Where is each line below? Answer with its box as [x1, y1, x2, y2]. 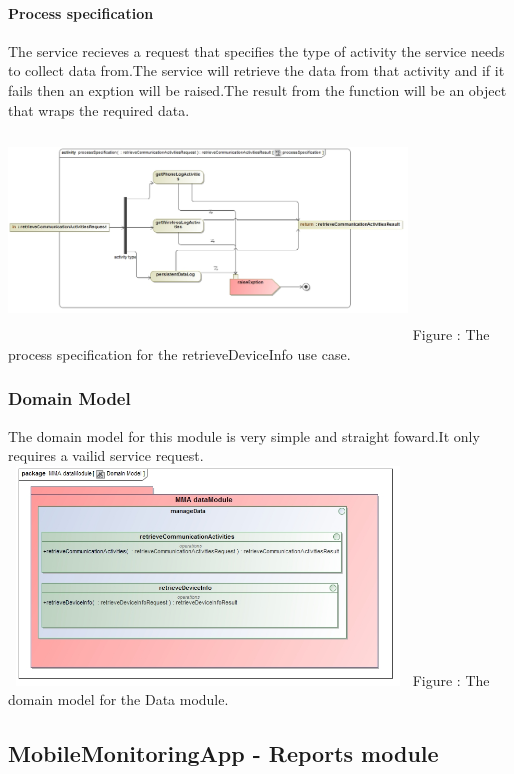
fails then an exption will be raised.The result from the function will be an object [8, 79, 507, 100]
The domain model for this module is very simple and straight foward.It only [8, 425, 480, 446]
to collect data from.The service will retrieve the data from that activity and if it [8, 60, 505, 81]
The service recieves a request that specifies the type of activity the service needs [8, 40, 505, 61]
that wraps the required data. [8, 99, 190, 120]
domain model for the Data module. [8, 689, 229, 710]
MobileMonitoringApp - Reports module [8, 738, 439, 769]
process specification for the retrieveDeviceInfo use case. [8, 343, 351, 364]
